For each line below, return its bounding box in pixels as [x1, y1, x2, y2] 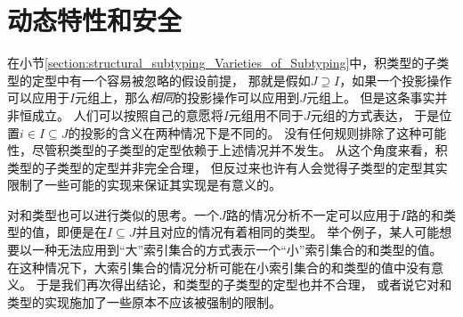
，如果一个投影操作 [339, 70, 452, 89]
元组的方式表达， [310, 105, 410, 124]
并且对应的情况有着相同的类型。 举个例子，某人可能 [135, 223, 440, 241]
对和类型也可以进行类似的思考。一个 [7, 205, 219, 224]
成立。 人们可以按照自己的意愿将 [31, 105, 223, 124]
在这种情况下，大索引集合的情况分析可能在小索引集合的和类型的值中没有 [7, 257, 431, 276]
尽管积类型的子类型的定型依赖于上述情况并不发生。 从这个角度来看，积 [31, 141, 448, 159]
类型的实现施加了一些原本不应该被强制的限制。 [7, 292, 281, 311]
